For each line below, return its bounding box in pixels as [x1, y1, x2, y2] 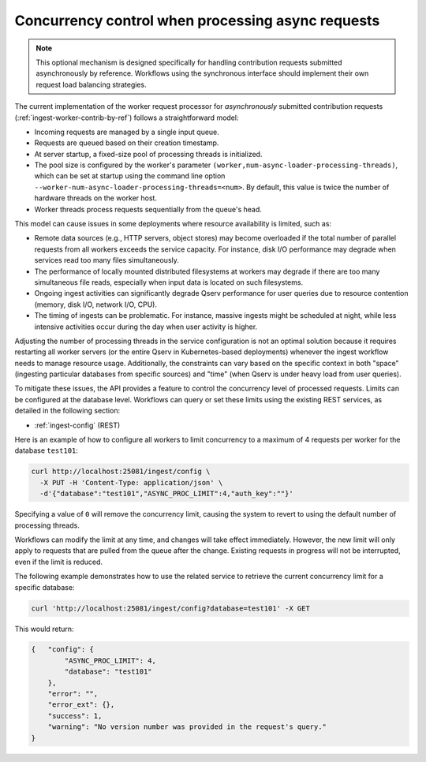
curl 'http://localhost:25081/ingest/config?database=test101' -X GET [31, 603, 311, 613]
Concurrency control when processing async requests [14, 12, 380, 29]
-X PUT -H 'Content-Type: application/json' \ [39, 478, 223, 487]
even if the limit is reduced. [14, 557, 103, 566]
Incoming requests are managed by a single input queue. [34, 127, 220, 136]
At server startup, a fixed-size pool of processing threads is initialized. [34, 149, 263, 159]
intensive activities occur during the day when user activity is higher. [34, 322, 258, 331]
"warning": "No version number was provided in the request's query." [47, 723, 327, 731]
